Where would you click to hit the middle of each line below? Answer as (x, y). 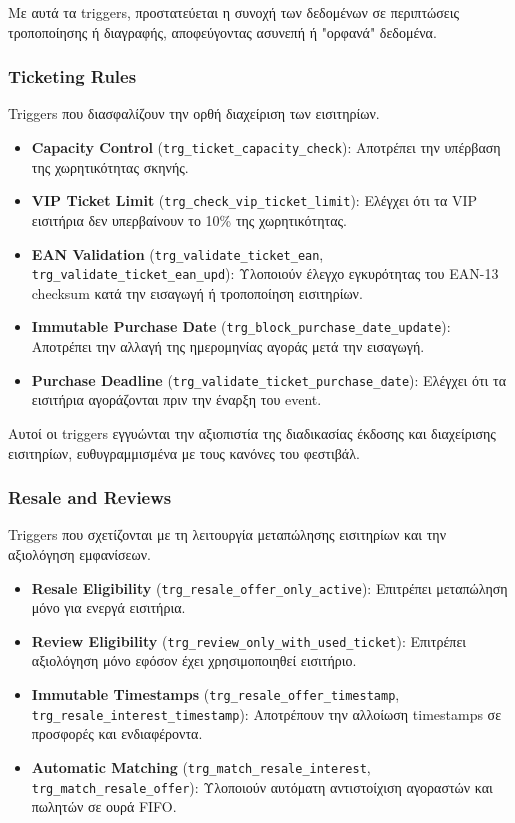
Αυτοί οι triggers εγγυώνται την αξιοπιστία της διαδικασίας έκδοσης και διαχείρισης (252, 432)
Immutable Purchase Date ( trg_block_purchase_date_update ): (241, 326)
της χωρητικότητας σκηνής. (110, 166)
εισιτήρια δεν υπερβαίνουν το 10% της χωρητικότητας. (189, 219)
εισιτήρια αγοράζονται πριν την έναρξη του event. (176, 399)
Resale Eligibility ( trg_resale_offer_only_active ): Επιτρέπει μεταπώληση (269, 587)
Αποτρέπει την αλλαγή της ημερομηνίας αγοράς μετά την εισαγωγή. (228, 346)
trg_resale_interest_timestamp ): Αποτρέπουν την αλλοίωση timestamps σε (266, 713)
